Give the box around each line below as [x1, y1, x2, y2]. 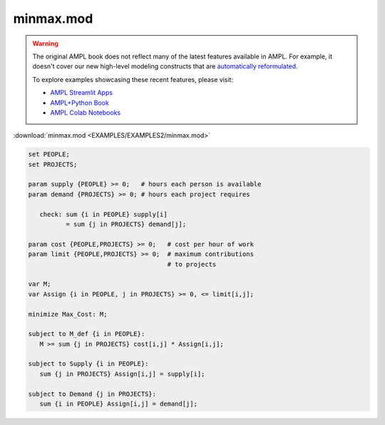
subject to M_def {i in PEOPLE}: [28, 330, 145, 338]
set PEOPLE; [28, 150, 71, 158]
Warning [32, 39, 58, 48]
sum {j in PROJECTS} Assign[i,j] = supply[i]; [39, 369, 205, 378]
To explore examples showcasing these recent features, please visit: [32, 75, 234, 83]
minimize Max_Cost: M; [28, 310, 108, 318]
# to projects [167, 260, 217, 268]
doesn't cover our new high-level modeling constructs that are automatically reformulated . [32, 62, 299, 71]
